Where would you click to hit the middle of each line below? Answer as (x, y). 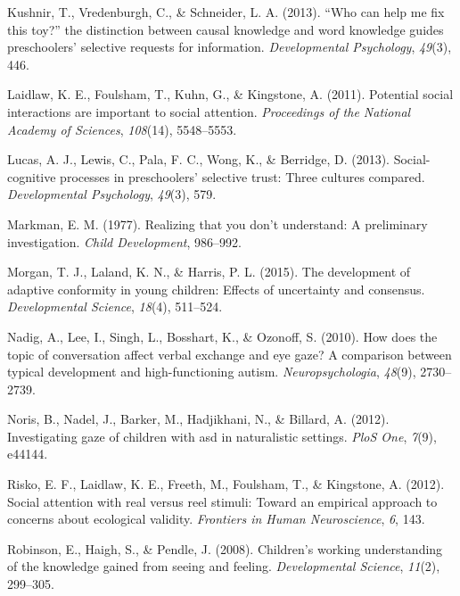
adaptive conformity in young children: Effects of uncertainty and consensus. (216, 289)
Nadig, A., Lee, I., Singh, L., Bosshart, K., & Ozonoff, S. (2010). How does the (222, 336)
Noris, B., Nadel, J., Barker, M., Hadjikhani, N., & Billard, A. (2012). (198, 419)
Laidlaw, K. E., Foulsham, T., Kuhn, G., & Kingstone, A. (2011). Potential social (230, 94)
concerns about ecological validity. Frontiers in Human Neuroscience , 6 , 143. (216, 519)
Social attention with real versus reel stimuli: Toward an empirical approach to (222, 501)
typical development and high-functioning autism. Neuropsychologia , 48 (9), (212, 372)
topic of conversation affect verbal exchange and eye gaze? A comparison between (230, 354)
